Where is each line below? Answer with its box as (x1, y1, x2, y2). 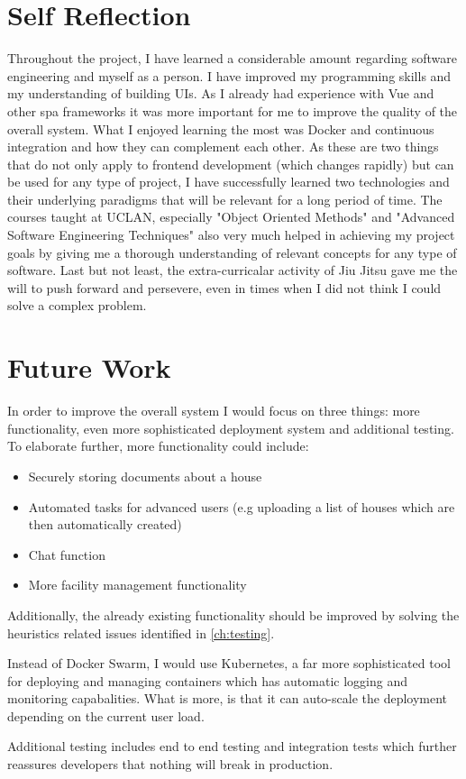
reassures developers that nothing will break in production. (7, 755, 334, 774)
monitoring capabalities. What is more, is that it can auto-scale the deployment (7, 689, 448, 708)
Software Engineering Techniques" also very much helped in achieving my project (7, 225, 455, 244)
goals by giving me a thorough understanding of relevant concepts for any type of (7, 243, 457, 261)
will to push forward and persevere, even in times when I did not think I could (7, 278, 442, 297)
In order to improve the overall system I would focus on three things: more (7, 401, 420, 420)
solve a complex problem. (7, 296, 147, 315)
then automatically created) (28, 515, 182, 534)
